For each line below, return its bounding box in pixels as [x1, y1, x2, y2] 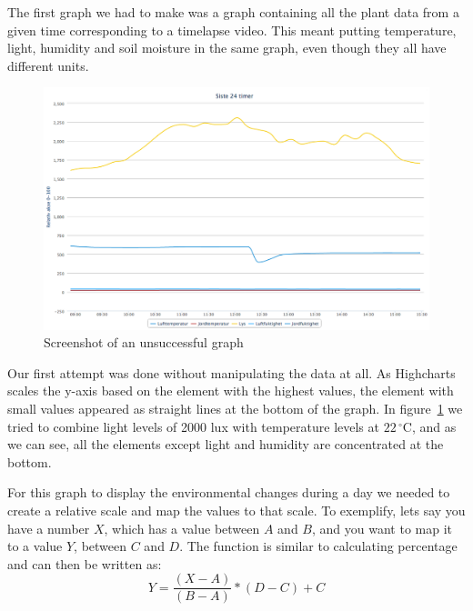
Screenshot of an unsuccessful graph [44, 333, 244, 352]
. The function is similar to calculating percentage [179, 536, 458, 556]
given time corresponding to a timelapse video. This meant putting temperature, [7, 20, 457, 39]
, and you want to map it [312, 518, 452, 537]
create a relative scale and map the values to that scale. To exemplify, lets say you [7, 500, 466, 519]
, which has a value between [104, 518, 260, 537]
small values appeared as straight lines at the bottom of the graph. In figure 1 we [7, 398, 463, 417]
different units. [7, 55, 89, 75]
